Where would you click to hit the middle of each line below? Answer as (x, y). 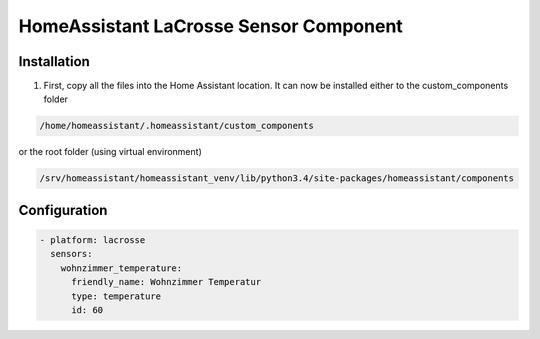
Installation (54, 61)
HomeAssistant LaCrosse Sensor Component (211, 26)
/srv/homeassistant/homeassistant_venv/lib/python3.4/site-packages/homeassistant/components (277, 178)
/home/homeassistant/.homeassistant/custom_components (176, 126)
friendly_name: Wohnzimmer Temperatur (166, 282)
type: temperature (116, 296)
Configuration (63, 210)
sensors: (71, 254)
